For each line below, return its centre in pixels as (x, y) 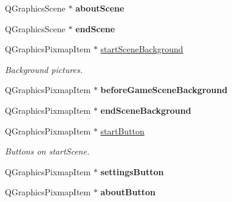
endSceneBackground (146, 110)
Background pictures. (44, 69)
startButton (122, 131)
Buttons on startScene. (47, 151)
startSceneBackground (142, 49)
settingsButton (132, 171)
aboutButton (128, 192)
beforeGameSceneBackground (164, 90)
